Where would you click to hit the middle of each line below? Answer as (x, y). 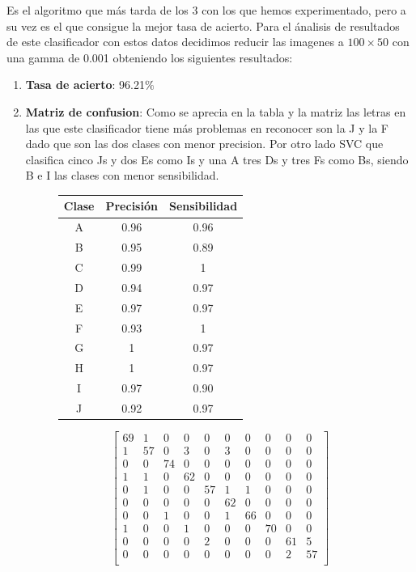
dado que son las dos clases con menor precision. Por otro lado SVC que (204, 144)
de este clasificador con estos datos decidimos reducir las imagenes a (175, 42)
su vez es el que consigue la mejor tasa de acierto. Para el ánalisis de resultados (203, 25)
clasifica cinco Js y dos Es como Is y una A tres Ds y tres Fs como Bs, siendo (217, 159)
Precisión (132, 206)
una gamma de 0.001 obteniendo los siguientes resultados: (150, 57)
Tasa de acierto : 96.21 (85, 85)
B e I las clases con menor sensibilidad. (122, 175)
